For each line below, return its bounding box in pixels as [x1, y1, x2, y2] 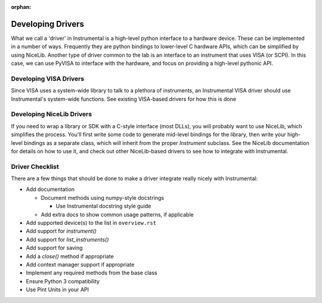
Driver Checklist [11, 162, 59, 171]
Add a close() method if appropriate [26, 252, 114, 259]
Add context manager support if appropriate [26, 261, 135, 268]
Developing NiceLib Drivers [11, 110, 92, 119]
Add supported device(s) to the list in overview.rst [26, 219, 157, 227]
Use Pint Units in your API [26, 286, 89, 293]
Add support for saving [26, 245, 83, 252]
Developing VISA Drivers [11, 75, 85, 83]
